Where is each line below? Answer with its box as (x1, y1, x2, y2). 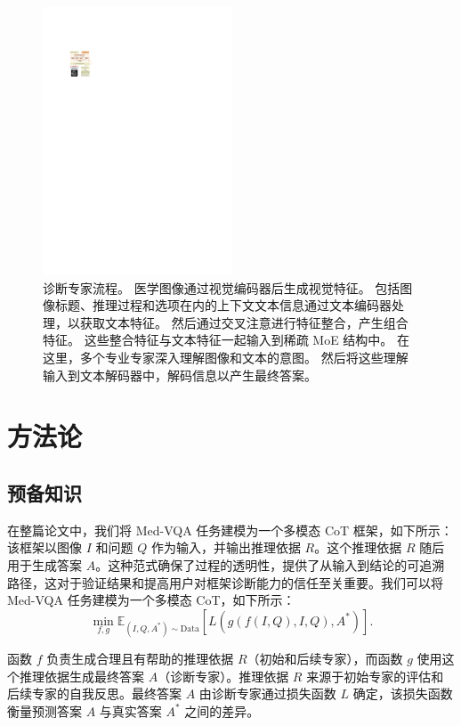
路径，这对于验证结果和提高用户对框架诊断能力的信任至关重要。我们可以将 (7, 573, 443, 591)
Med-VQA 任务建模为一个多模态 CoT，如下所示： (7, 591, 295, 609)
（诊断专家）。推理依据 (158, 666, 289, 685)
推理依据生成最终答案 (19, 666, 144, 685)
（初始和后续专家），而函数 (247, 649, 403, 667)
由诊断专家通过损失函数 (198, 684, 336, 703)
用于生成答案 (7, 556, 82, 574)
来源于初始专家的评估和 (306, 666, 444, 685)
